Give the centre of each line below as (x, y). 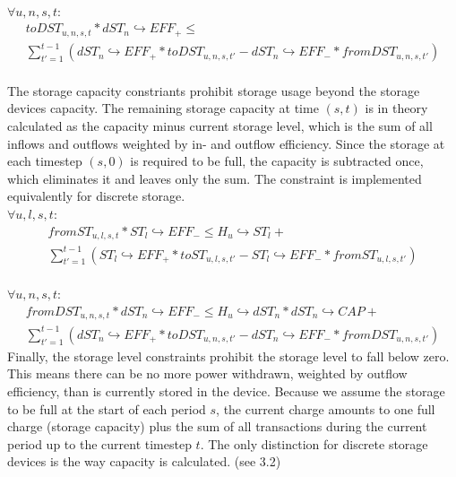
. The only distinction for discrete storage (314, 443)
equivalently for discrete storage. (96, 196)
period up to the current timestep (99, 443)
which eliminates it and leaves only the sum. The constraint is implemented (215, 178)
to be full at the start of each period (107, 408)
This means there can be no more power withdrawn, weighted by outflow (207, 373)
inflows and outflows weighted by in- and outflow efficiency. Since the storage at (226, 143)
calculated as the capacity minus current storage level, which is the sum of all (220, 125)
